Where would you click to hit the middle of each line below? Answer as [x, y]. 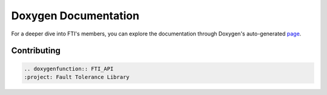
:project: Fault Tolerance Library [77, 77]
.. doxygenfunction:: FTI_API [69, 69]
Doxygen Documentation [75, 16]
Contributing [36, 51]
